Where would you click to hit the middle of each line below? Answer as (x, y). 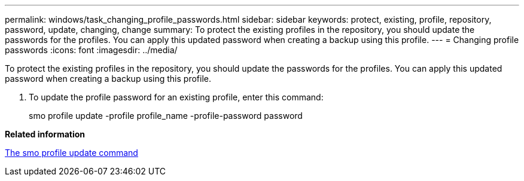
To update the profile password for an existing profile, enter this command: (176, 97)
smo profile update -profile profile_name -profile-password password (166, 116)
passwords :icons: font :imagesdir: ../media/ (91, 50)
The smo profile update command (71, 153)
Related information (45, 134)
